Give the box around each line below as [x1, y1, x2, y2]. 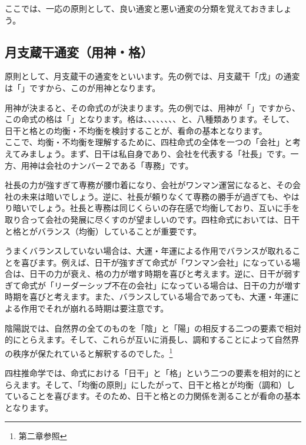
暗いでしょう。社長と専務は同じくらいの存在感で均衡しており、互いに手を [12, 202, 300, 214]
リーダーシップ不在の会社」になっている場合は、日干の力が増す [54, 279, 301, 291]
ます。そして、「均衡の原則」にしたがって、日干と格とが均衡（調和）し [21, 378, 295, 390]
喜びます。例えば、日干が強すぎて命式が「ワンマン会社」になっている [21, 256, 292, 268]
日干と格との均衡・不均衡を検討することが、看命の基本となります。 [5, 124, 267, 136]
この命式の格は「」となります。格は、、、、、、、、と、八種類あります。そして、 [5, 113, 295, 125]
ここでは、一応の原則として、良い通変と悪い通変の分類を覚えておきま [5, 2, 275, 14]
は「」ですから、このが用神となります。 [5, 81, 161, 93]
